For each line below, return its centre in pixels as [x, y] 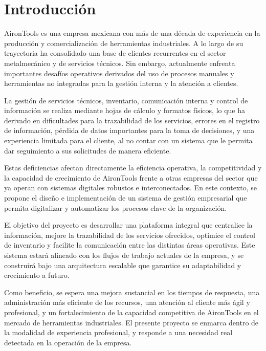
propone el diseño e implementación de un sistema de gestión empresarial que [126, 198]
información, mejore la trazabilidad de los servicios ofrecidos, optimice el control [130, 235]
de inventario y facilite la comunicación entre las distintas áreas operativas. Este [130, 245]
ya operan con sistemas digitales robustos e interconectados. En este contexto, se [131, 188]
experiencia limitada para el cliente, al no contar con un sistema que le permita [128, 140]
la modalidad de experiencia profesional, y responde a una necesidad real [118, 332]
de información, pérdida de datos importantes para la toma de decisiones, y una [129, 130]
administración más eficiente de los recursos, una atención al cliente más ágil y [127, 302]
